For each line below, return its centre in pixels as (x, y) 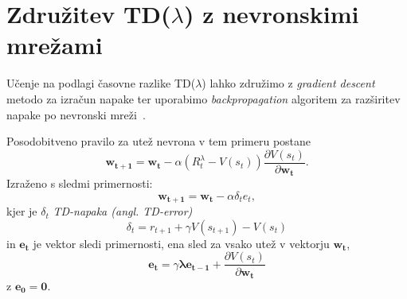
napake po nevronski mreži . (76, 114)
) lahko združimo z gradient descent (288, 83)
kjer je (22, 211)
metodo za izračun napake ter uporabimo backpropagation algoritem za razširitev (203, 98)
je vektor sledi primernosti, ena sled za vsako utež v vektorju (181, 243)
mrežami (55, 45)
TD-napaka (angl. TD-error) (123, 211)
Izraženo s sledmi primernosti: (80, 183)
